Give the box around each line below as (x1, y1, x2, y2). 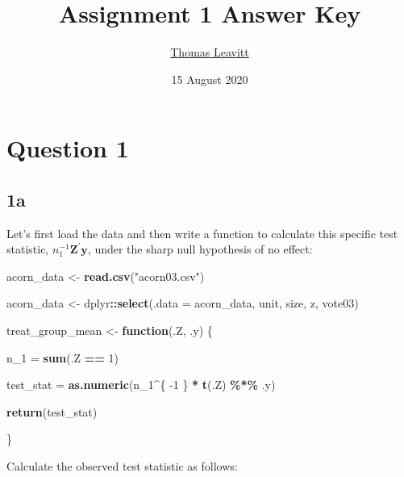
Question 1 (6, 132, 129, 165)
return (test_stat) (6, 403, 98, 420)
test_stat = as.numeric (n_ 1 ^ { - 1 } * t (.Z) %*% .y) (6, 376, 276, 393)
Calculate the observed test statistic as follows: (6, 458, 238, 475)
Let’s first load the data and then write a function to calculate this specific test (6, 224, 398, 241)
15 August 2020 (171, 70, 248, 87)
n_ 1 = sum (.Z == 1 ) (6, 349, 119, 366)
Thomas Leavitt (170, 44, 249, 61)
